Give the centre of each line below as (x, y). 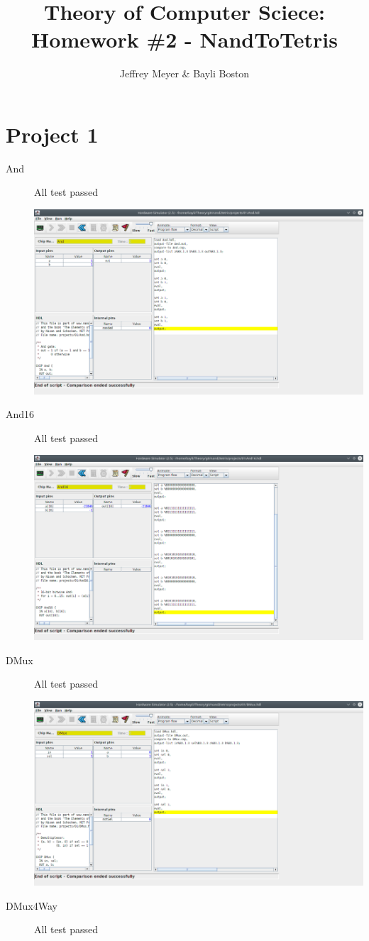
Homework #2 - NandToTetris (184, 39)
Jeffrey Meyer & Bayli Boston (184, 73)
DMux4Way (32, 905)
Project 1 (52, 134)
